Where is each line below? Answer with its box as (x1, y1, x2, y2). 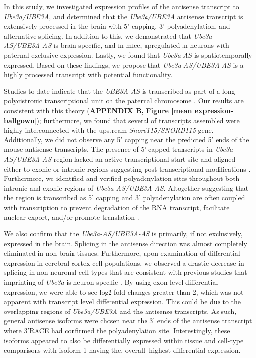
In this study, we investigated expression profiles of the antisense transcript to (4, 1, 239, 11)
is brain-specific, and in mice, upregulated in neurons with (53, 40, 229, 50)
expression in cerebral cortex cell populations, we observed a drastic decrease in (4, 257, 244, 268)
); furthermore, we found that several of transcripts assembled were (37, 115, 240, 125)
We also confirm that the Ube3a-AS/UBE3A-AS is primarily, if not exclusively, (4, 228, 243, 239)
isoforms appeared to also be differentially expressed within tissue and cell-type (4, 335, 244, 345)
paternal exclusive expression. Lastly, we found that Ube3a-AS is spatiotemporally (4, 49, 252, 60)
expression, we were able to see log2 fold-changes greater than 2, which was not (4, 286, 244, 297)
